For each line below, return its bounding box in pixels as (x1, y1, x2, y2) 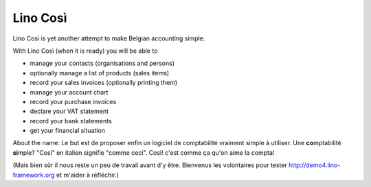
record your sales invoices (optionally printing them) (30, 79, 178, 87)
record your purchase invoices (30, 97, 117, 105)
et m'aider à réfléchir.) (56, 171, 120, 179)
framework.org (12, 171, 55, 179)
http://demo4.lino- (289, 161, 341, 169)
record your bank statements (30, 116, 113, 125)
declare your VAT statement (30, 107, 109, 116)
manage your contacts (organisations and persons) (30, 59, 175, 68)
